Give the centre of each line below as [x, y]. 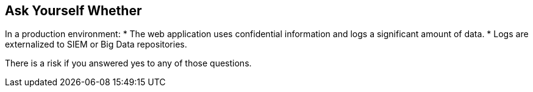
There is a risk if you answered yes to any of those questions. [128, 63]
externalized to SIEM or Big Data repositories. [96, 44]
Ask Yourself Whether [73, 11]
